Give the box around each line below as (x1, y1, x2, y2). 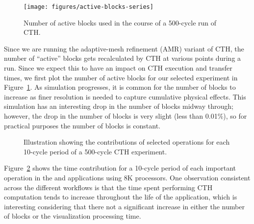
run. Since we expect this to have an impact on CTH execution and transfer (4, 63, 232, 73)
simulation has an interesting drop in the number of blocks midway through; (4, 101, 233, 111)
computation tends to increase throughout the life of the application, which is (4, 192, 237, 202)
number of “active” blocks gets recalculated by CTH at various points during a (4, 53, 241, 63)
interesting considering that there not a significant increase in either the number (4, 201, 245, 211)
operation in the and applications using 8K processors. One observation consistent (4, 172, 251, 182)
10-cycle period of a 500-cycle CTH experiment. (24, 146, 167, 156)
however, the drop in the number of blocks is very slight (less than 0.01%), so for (4, 111, 247, 121)
